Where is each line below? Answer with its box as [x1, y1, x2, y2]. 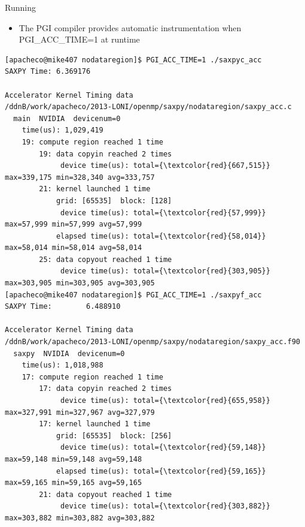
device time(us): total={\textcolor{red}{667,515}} [60, 161, 270, 170]
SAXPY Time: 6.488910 [5, 302, 121, 311]
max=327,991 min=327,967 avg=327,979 [5, 408, 155, 417]
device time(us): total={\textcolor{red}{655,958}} [60, 396, 270, 405]
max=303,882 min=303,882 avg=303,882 [5, 513, 155, 522]
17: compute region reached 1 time [22, 372, 163, 381]
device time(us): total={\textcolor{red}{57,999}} [60, 208, 266, 217]
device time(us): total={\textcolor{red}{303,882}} [60, 502, 270, 511]
